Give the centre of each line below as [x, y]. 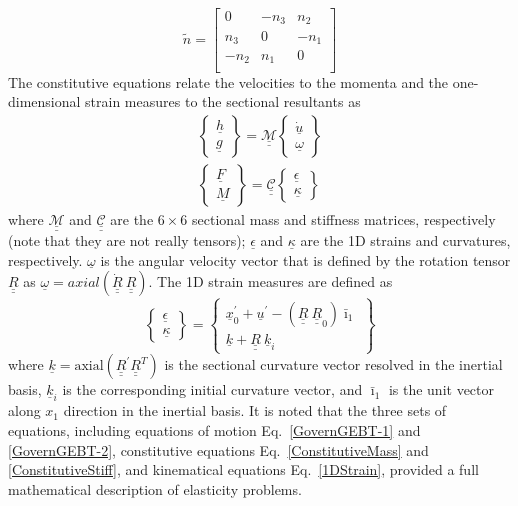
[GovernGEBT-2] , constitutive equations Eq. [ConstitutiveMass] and [218, 449]
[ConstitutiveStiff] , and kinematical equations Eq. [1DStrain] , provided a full [243, 469]
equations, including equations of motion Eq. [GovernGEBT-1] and [214, 429]
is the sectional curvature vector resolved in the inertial [333, 364]
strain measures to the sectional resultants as [223, 101]
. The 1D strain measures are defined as [270, 281]
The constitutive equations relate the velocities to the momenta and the [228, 81]
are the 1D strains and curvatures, [405, 240]
